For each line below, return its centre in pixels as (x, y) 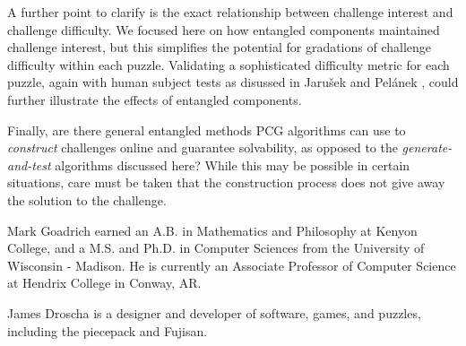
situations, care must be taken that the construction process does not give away (226, 182)
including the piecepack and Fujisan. (108, 330)
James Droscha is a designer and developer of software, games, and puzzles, (214, 312)
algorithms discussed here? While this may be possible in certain (233, 164)
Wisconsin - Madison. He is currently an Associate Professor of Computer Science (232, 265)
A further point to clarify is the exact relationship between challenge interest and (230, 12)
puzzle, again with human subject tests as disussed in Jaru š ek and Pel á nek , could (233, 82)
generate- (427, 147)
